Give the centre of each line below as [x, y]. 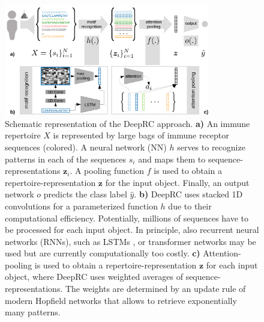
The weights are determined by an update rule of [155, 289]
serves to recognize [211, 147]
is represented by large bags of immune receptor [141, 135]
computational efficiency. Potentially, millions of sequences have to [127, 218]
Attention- [222, 253]
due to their [190, 206]
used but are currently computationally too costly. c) [103, 253]
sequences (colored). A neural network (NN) [86, 147]
